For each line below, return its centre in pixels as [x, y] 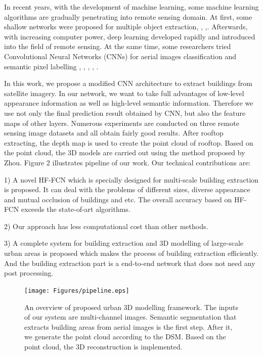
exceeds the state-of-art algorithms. [76, 209]
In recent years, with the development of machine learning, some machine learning [131, 7]
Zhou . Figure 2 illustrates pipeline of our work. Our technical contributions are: [127, 162]
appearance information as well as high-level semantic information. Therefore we [129, 103]
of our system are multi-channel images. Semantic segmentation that [130, 317]
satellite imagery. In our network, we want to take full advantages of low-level [124, 93]
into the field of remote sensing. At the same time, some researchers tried [118, 46]
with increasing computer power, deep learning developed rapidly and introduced [130, 36]
